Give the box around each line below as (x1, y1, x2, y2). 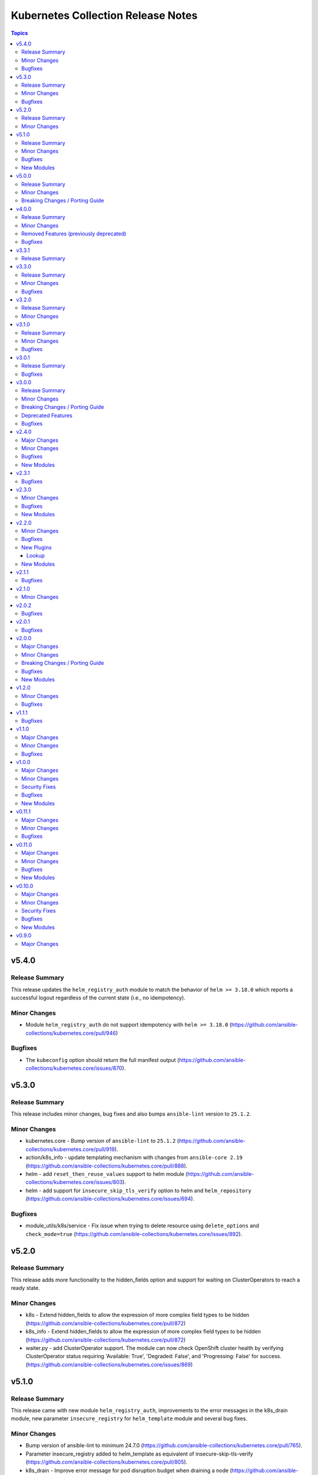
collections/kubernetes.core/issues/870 (25, 1065, 122, 1072)
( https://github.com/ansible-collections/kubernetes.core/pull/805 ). (25, 1458, 188, 1466)
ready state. (11, 1284, 41, 1292)
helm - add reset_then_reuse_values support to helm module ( (25, 1170, 188, 1177)
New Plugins (21, 543, 52, 551)
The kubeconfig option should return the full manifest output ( (25, 1056, 180, 1063)
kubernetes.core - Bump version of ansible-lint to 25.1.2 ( (25, 1138, 180, 1145)
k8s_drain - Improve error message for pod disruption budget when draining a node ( (25, 1467, 232, 1474)
